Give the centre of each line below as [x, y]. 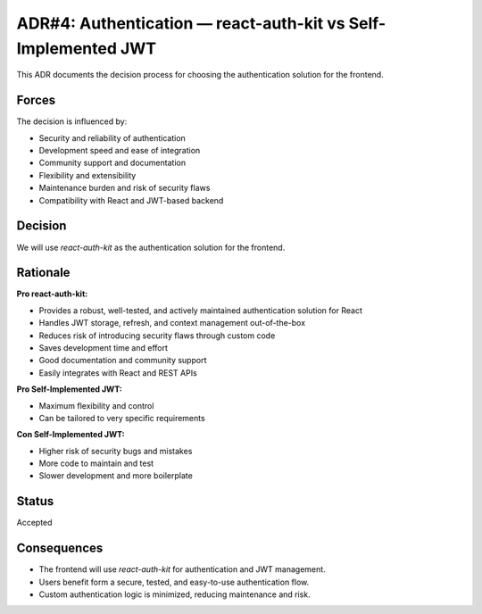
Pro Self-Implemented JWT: [69, 389]
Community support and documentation [112, 163]
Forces [36, 100]
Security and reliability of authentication [112, 137]
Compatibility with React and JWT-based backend [131, 200]
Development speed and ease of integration [120, 151]
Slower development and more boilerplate [116, 476]
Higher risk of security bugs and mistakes [116, 451]
